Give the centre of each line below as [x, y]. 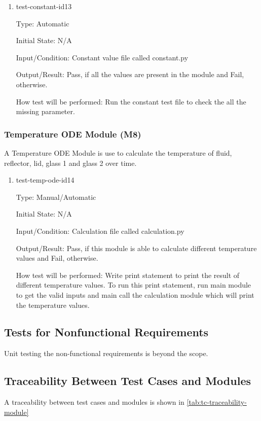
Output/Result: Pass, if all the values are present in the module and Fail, [130, 74]
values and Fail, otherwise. [57, 258]
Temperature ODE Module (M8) [73, 134]
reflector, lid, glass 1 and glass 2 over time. [70, 163]
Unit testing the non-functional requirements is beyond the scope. [106, 353]
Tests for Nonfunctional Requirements [106, 332]
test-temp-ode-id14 [45, 180]
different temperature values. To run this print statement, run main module [134, 285]
